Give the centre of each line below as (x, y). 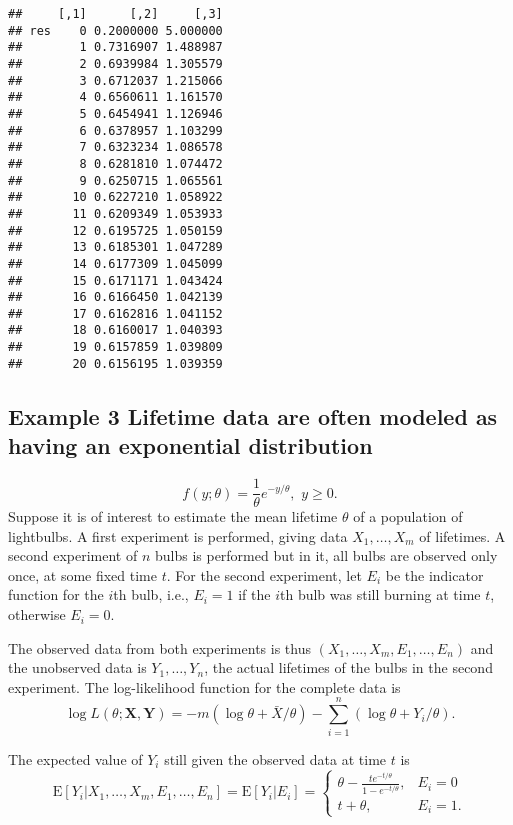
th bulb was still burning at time (380, 594)
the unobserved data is (77, 667)
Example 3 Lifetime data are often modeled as (253, 415)
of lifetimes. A (462, 535)
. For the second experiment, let (264, 574)
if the (254, 594)
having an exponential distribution (190, 445)
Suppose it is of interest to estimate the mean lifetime (173, 516)
